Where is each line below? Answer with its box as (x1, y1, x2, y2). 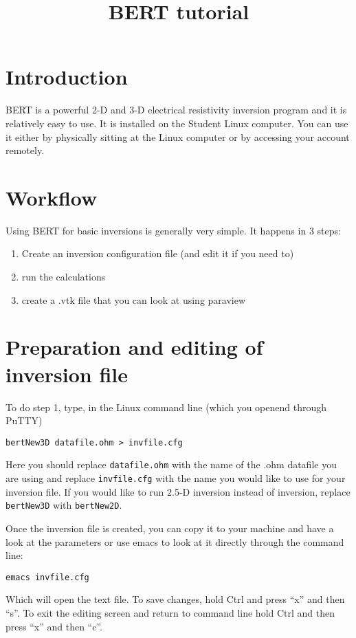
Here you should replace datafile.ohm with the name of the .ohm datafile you (5, 457, 337, 472)
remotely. (5, 143, 45, 157)
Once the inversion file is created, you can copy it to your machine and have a (5, 520, 334, 535)
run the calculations (21, 269, 106, 283)
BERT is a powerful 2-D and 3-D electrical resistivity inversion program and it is (5, 102, 347, 117)
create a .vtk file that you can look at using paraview (21, 292, 246, 307)
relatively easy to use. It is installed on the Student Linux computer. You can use (5, 115, 348, 130)
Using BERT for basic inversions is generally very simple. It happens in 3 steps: (5, 223, 341, 237)
